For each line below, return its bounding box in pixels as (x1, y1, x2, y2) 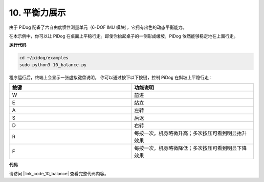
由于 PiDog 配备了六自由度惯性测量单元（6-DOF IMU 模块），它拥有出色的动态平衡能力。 (9, 24, 187, 30)
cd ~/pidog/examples (19, 55, 68, 61)
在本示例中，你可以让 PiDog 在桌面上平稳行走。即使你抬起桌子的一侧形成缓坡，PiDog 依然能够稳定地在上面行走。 (9, 33, 238, 39)
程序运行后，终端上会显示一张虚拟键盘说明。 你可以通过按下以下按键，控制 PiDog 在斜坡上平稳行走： (9, 74, 214, 80)
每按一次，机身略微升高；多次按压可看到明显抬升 (134, 130, 247, 137)
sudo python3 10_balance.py (19, 62, 87, 68)
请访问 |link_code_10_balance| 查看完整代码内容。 (9, 171, 109, 177)
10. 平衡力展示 (9, 7, 66, 18)
